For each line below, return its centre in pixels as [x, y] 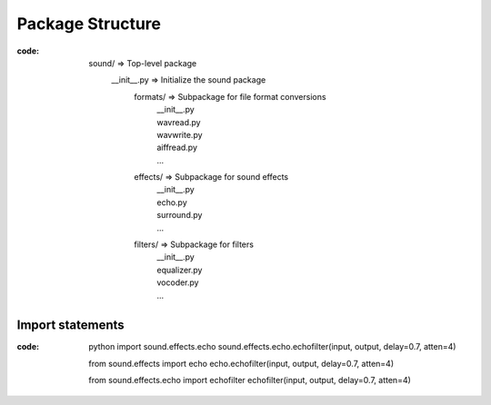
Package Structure [89, 24]
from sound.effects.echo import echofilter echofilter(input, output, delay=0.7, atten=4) [250, 380]
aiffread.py [177, 148]
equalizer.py [180, 270]
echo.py [172, 202]
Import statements [70, 326]
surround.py [180, 215]
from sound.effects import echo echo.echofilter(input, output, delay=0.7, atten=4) [241, 363]
